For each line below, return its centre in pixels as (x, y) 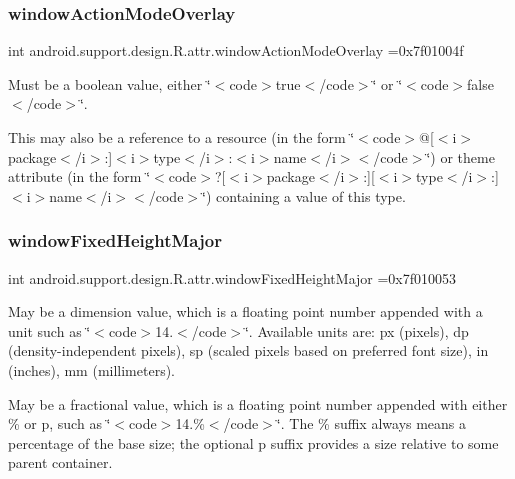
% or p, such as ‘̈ (59, 423)
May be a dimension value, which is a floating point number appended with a (245, 311)
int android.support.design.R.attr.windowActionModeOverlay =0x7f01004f (236, 50)
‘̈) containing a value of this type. (304, 195)
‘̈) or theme (460, 156)
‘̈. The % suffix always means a (371, 423)
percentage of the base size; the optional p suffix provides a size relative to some (253, 442)
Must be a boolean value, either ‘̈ (109, 83)
